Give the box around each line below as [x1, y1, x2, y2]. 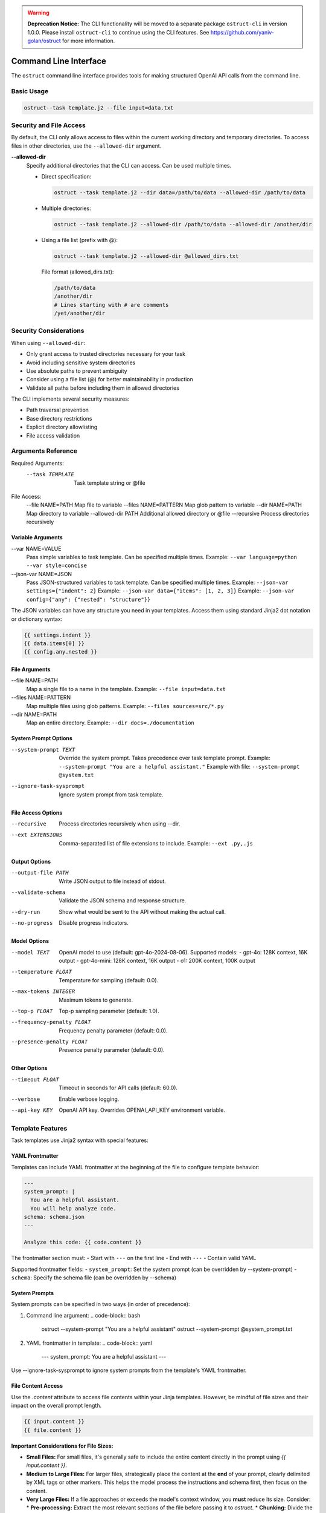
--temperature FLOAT [11, 968, 72, 976]
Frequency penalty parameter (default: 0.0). [59, 1026, 168, 1034]
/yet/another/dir [54, 309, 106, 317]
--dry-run [11, 908, 40, 915]
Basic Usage [11, 87, 49, 95]
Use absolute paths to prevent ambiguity [26, 367, 127, 375]
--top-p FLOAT [11, 1008, 53, 1014]
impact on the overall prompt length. [11, 1402, 102, 1410]
